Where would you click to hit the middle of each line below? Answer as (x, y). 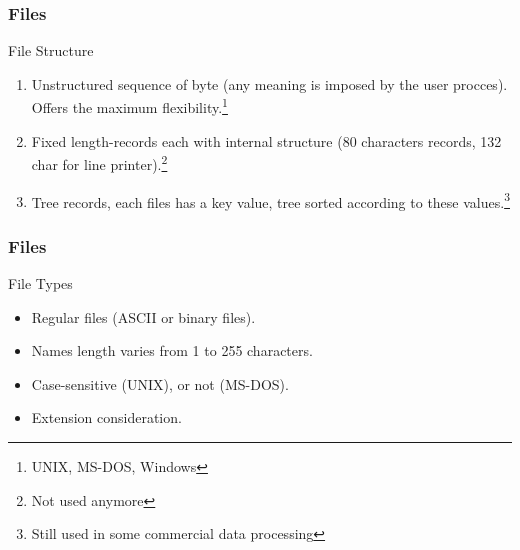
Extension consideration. (106, 417)
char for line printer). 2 (99, 162)
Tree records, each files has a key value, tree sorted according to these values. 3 (270, 200)
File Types (40, 282)
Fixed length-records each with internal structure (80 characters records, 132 (266, 140)
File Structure (51, 50)
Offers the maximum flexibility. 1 (129, 106)
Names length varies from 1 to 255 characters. (172, 350)
